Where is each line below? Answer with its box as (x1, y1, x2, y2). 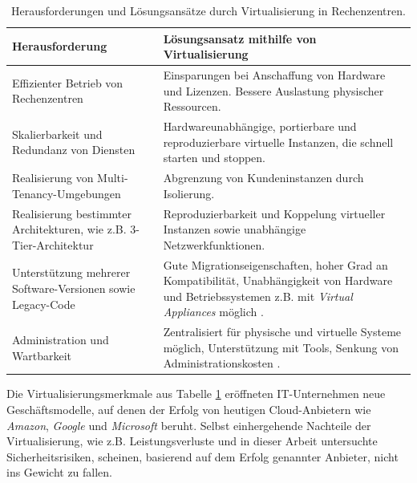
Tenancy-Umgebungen (12, 185, 121, 201)
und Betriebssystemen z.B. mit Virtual (163, 287, 353, 304)
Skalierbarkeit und (12, 125, 103, 142)
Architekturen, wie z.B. (12, 221, 127, 237)
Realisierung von (12, 169, 94, 186)
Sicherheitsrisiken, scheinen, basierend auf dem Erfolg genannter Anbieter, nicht (6, 448, 399, 465)
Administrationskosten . (163, 355, 281, 371)
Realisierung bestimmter (12, 205, 132, 221)
